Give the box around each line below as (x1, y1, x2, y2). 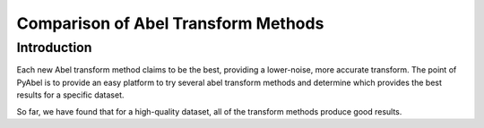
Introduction (16, 39, 92, 55)
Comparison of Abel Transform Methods (16, 13, 324, 33)
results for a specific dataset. (16, 90, 125, 100)
